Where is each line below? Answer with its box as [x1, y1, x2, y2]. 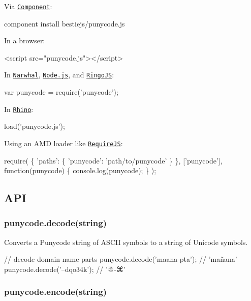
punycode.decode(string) [4, 216, 107, 229]
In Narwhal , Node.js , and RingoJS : [4, 69, 114, 80]
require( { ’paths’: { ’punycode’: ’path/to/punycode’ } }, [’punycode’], [4, 155, 223, 166]
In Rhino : [4, 103, 34, 114]
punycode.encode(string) [4, 285, 107, 298]
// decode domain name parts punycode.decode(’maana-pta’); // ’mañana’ [4, 254, 237, 264]
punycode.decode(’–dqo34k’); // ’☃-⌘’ [4, 263, 125, 274]
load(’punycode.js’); [4, 121, 65, 131]
